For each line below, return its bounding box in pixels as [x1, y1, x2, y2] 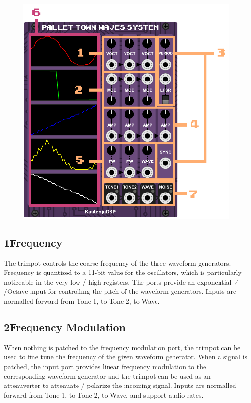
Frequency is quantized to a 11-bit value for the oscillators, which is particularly [4, 267, 242, 277]
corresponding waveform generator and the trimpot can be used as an [4, 371, 211, 381]
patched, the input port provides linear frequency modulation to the [4, 361, 206, 371]
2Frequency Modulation [4, 319, 125, 334]
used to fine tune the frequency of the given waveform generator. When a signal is [4, 352, 248, 362]
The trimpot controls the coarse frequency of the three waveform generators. [4, 258, 231, 268]
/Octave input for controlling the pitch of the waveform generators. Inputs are [4, 286, 236, 296]
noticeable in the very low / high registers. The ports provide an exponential [4, 276, 232, 287]
